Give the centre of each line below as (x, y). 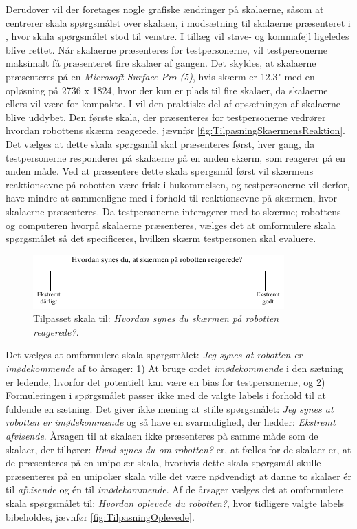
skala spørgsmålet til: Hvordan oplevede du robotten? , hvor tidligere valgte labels (175, 503)
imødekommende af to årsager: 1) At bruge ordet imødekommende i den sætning (174, 368)
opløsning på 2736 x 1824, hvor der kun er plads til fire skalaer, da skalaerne (167, 90)
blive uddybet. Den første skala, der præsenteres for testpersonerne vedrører (166, 117)
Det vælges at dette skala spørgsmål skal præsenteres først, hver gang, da (160, 143)
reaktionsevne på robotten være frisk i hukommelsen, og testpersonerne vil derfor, (178, 184)
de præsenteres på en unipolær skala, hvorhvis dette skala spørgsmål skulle (163, 463)
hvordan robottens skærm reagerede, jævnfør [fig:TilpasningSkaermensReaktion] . (175, 130)
